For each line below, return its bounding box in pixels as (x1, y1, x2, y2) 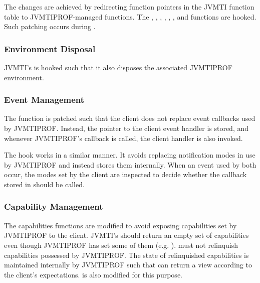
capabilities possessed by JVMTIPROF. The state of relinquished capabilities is (4, 249, 249, 260)
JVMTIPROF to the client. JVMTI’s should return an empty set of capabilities (4, 230, 249, 240)
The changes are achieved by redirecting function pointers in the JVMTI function (4, 2, 254, 12)
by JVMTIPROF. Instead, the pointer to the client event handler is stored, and (4, 123, 249, 133)
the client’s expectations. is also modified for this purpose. (4, 269, 182, 279)
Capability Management (4, 200, 103, 213)
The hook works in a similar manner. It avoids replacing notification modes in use (4, 150, 255, 160)
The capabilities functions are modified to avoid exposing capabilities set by (4, 220, 237, 230)
